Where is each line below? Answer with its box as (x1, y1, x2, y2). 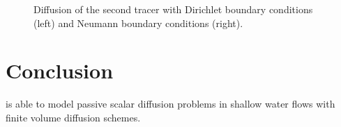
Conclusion (6, 56, 114, 85)
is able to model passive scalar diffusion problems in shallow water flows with (6, 96, 335, 111)
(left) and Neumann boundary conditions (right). (33, 15, 243, 30)
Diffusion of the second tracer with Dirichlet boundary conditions (33, 2, 313, 16)
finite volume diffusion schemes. (6, 110, 141, 124)
